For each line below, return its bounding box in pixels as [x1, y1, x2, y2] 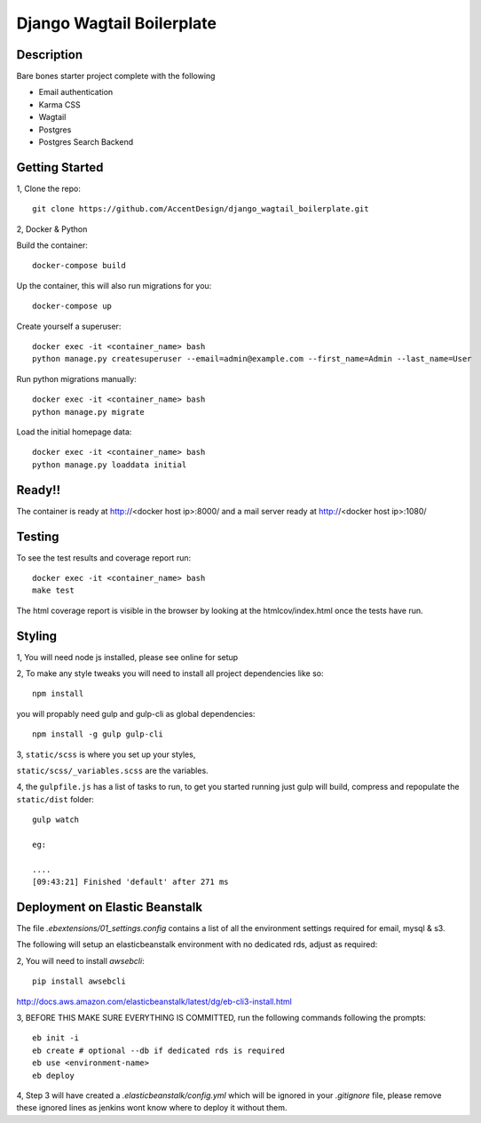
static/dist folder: [16, 793, 95, 804]
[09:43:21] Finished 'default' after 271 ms [32, 877, 230, 888]
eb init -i [32, 1033, 80, 1043]
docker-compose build [32, 260, 126, 271]
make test [32, 585, 75, 595]
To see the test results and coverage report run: [16, 552, 191, 563]
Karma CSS [38, 99, 82, 110]
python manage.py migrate [32, 407, 146, 417]
